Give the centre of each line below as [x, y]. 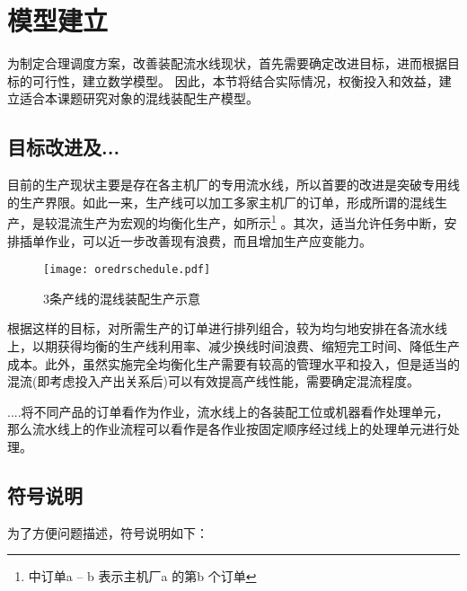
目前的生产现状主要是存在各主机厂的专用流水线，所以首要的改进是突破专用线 [233, 185]
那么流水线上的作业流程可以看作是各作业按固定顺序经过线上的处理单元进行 [227, 429]
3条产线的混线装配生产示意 [122, 298]
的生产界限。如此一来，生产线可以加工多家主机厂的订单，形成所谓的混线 [221, 202]
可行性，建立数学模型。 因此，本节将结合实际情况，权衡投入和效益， [235, 80]
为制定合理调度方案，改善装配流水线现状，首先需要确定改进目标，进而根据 [227, 63]
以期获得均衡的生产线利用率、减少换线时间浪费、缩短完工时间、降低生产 [246, 345]
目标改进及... [64, 147]
